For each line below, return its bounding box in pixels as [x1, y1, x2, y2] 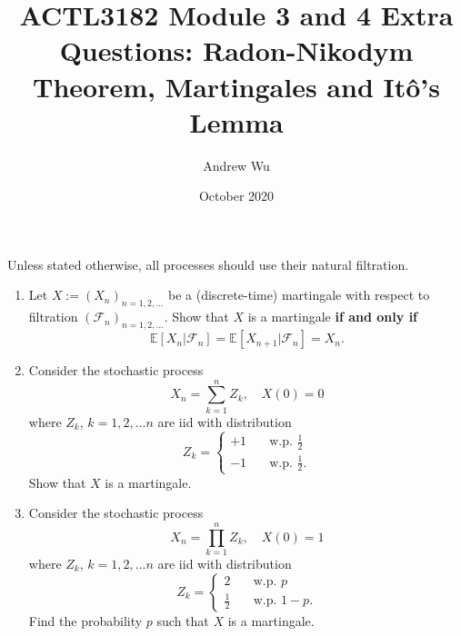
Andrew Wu [203, 155, 270, 174]
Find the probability [28, 611, 143, 630]
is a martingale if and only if [247, 307, 418, 326]
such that [156, 611, 209, 630]
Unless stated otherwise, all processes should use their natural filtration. [7, 254, 409, 273]
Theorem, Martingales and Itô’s [32, 67, 440, 104]
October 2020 [198, 186, 275, 205]
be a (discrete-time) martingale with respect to [168, 285, 430, 304]
